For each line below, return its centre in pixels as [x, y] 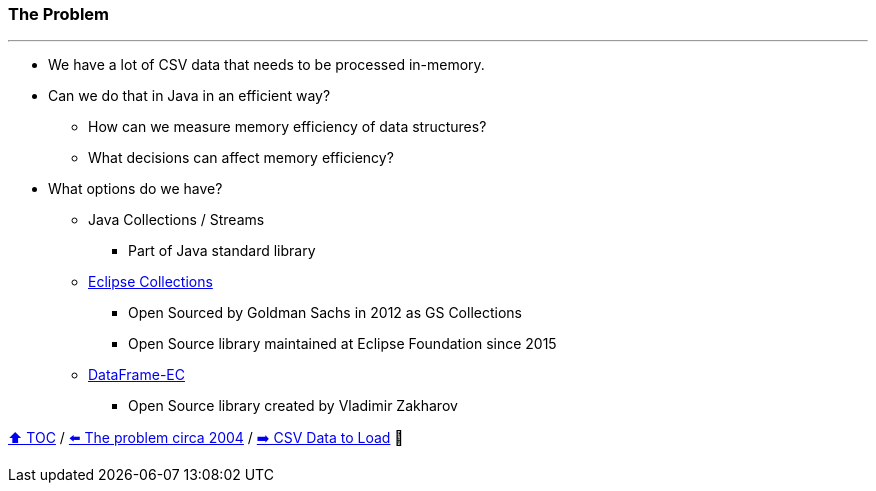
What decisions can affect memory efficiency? [241, 158]
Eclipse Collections [150, 282]
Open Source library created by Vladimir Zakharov [293, 406]
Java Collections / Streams [176, 220]
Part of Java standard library [222, 251]
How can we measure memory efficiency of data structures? [287, 127]
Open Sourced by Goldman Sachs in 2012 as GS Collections [325, 313]
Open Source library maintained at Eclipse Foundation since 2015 [342, 344]
